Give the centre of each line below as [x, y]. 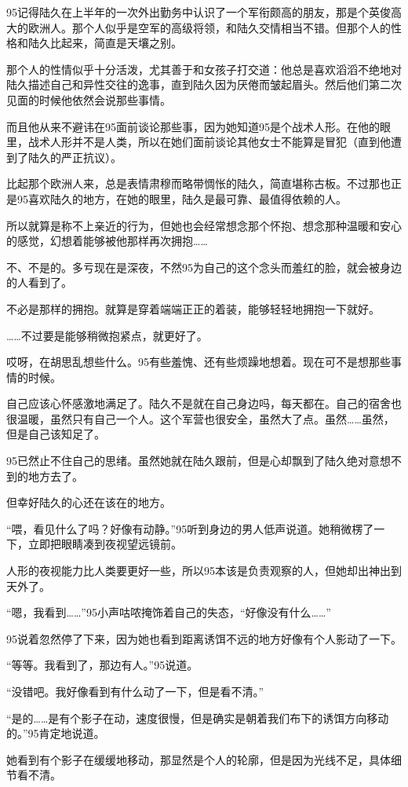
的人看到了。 [39, 282]
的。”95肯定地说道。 [56, 733]
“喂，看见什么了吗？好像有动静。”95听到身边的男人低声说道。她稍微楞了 [190, 528]
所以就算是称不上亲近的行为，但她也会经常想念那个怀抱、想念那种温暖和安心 [204, 225]
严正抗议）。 [91, 157]
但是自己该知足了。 [56, 434]
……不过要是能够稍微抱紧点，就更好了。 [107, 335]
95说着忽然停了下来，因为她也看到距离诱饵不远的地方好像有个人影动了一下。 [204, 638]
